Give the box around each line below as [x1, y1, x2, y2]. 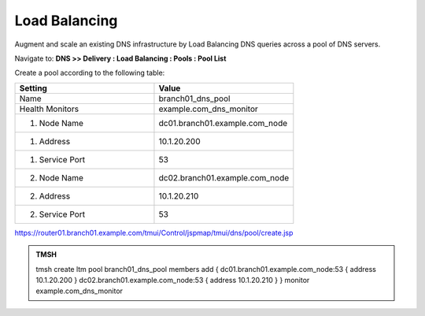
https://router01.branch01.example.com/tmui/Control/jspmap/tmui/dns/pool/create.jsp [14, 228, 294, 237]
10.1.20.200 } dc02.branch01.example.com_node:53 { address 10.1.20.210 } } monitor [35, 275, 310, 284]
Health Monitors [19, 103, 79, 114]
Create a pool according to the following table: [14, 68, 165, 78]
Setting [19, 83, 47, 94]
